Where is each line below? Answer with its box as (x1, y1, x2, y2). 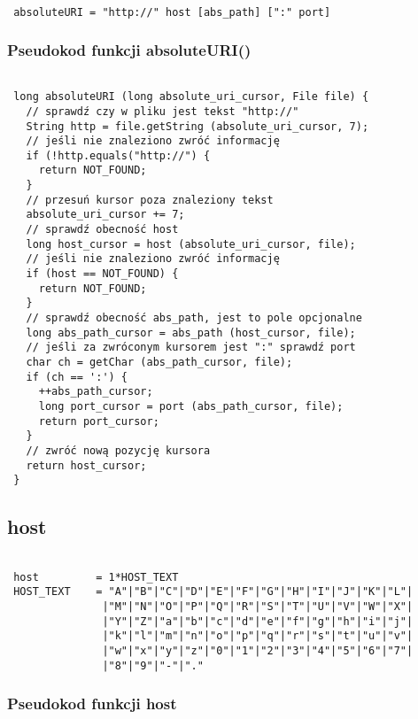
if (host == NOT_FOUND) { (26, 267, 179, 281)
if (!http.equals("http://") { (26, 149, 211, 162)
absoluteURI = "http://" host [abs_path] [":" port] (13, 5, 331, 19)
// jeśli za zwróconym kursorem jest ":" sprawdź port (26, 341, 356, 354)
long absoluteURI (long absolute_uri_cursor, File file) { (13, 90, 369, 104)
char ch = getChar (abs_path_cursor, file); (26, 356, 293, 368)
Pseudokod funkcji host (7, 692, 177, 715)
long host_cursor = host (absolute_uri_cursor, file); (26, 237, 356, 251)
